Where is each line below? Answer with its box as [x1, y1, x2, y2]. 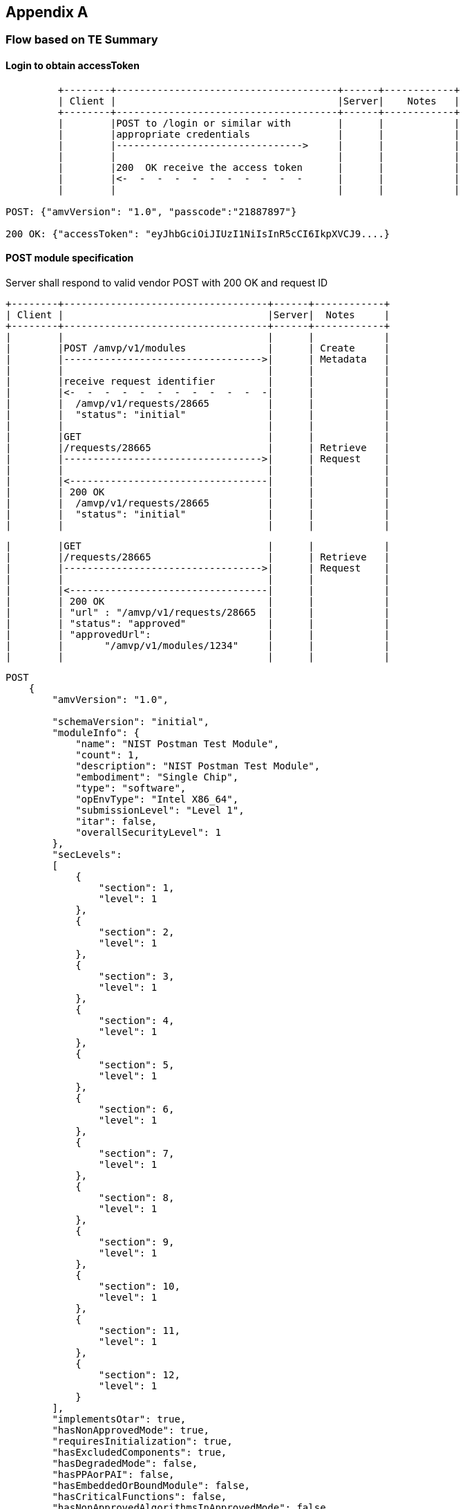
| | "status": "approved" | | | [6, 617, 390, 629]
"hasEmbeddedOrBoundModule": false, [52, 1479, 251, 1491]
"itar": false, [75, 815, 158, 827]
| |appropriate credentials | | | [57, 128, 460, 140]
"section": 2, [98, 926, 175, 938]
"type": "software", [75, 782, 187, 794]
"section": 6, [98, 1103, 175, 1115]
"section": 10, [98, 1280, 180, 1292]
